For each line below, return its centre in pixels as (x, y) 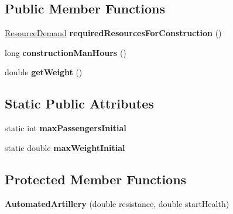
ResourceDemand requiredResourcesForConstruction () (113, 33)
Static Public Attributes (79, 104)
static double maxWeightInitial (65, 147)
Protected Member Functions (96, 179)
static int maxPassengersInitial (66, 128)
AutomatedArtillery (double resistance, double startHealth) (117, 203)
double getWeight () (44, 72)
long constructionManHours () (66, 52)
